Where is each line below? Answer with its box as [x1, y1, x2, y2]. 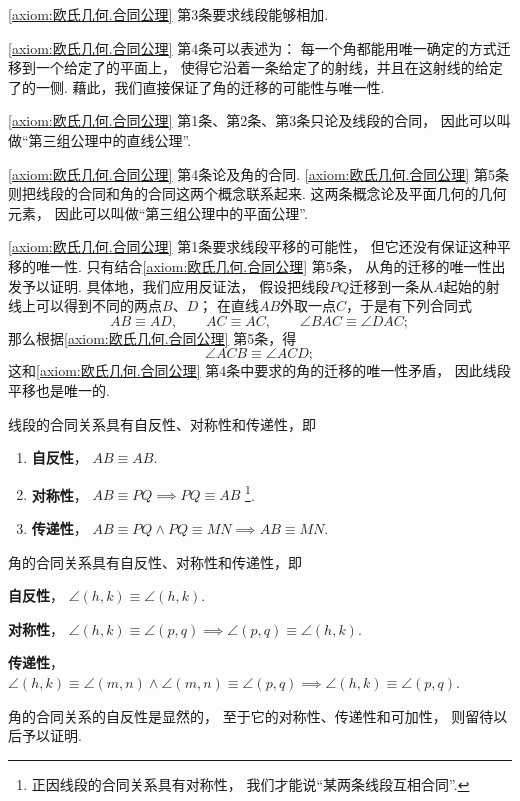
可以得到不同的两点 [35, 295, 162, 316]
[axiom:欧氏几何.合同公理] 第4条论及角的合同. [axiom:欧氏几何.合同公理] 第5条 [8, 163, 509, 184]
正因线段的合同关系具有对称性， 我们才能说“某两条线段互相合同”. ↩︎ [31, 773, 470, 794]
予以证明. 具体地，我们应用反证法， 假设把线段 [21, 275, 330, 296]
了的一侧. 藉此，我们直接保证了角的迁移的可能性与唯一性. [8, 76, 385, 97]
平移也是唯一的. [8, 379, 110, 400]
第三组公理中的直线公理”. [28, 129, 192, 150]
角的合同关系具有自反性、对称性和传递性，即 [8, 551, 302, 572]
